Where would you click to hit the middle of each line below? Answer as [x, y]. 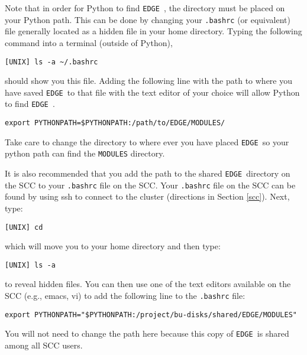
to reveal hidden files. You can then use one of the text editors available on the [148, 284]
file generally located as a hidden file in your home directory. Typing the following [153, 31]
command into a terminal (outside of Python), [89, 42]
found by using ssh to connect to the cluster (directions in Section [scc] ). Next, [147, 196]
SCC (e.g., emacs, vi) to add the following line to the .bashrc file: [125, 296]
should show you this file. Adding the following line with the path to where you [149, 81]
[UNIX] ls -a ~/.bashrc [51, 62]
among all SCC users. [44, 345]
